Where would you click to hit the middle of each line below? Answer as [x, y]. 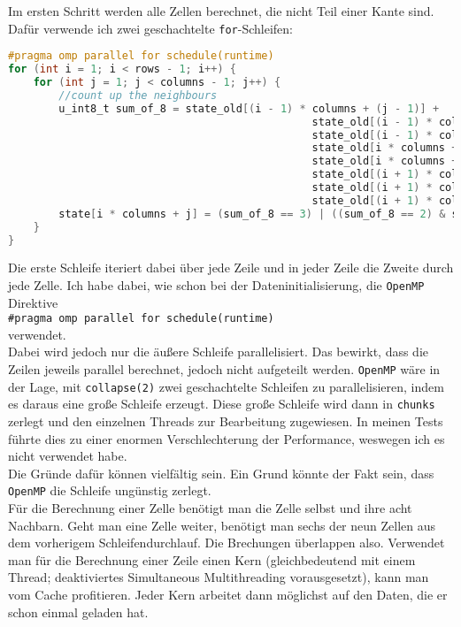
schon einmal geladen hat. [78, 612]
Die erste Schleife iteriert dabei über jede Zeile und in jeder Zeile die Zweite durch [231, 268]
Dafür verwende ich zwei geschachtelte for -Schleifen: [151, 28]
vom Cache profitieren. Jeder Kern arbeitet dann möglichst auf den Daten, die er [228, 595]
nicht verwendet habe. [68, 456]
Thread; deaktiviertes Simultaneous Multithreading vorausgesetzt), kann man [219, 577]
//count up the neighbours [138, 95]
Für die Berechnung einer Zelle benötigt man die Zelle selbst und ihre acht [210, 508]
